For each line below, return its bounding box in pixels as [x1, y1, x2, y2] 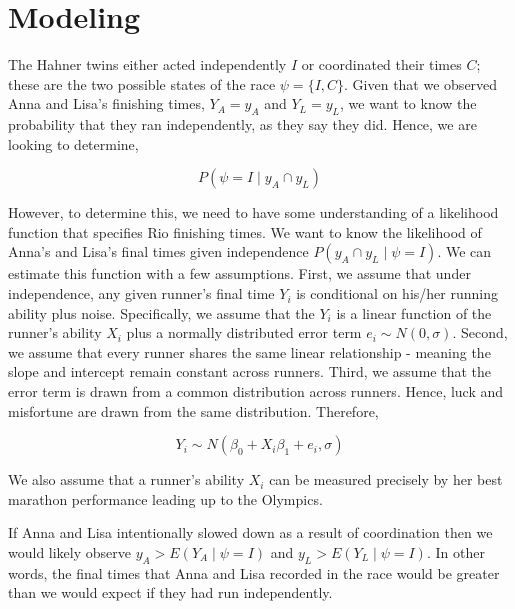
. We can [437, 241, 492, 262]
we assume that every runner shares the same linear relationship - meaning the [8, 341, 491, 362]
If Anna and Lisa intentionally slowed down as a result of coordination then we [8, 522, 493, 543]
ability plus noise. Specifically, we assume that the [8, 302, 315, 323]
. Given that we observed [344, 73, 498, 94]
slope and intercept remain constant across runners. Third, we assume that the [8, 361, 491, 382]
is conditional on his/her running [296, 283, 498, 304]
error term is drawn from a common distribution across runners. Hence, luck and [8, 381, 504, 402]
